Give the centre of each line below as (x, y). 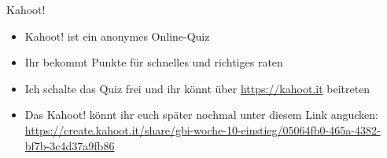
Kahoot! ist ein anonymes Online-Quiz (117, 36)
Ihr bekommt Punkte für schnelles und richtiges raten (154, 62)
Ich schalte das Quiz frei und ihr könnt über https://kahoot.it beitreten (197, 88)
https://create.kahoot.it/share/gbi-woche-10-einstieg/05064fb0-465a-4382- (203, 129)
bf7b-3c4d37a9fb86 (70, 145)
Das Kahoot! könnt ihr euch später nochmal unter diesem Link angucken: (201, 115)
